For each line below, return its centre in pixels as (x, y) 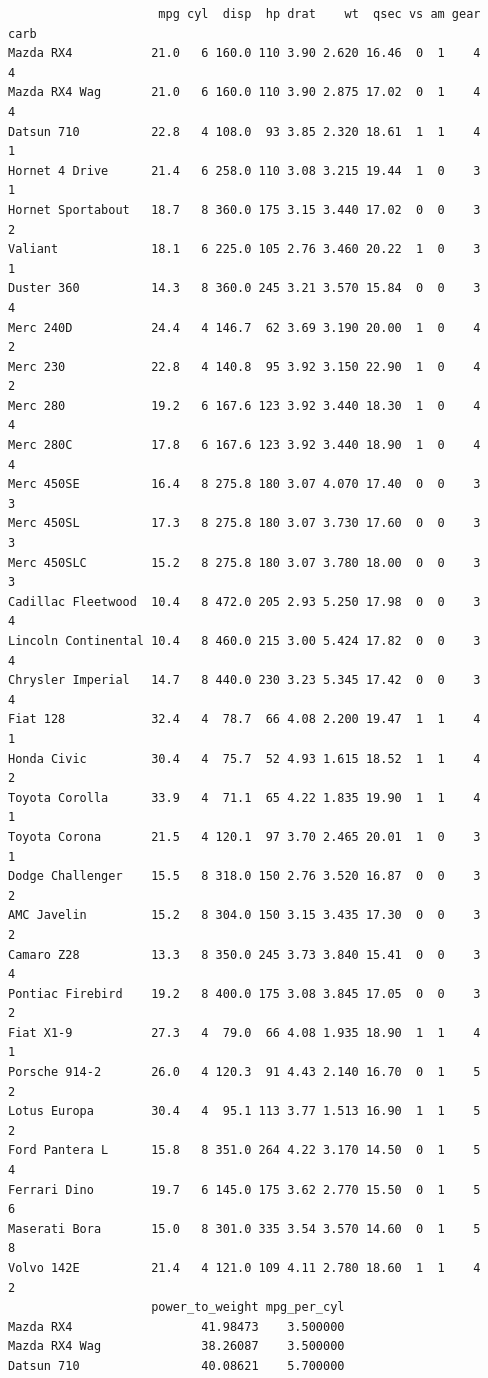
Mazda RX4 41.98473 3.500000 (176, 1326)
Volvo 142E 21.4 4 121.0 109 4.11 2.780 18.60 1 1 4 (244, 1268)
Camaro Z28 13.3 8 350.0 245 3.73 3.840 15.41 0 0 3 (244, 954)
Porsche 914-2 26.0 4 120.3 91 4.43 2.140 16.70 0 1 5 (244, 1072)
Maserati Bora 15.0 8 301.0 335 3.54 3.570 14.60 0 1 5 (244, 1228)
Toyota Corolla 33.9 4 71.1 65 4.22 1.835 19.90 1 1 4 (244, 797)
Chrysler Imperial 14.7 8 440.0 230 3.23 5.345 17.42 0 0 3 (244, 680)
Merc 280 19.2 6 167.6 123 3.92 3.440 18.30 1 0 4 (244, 405)
